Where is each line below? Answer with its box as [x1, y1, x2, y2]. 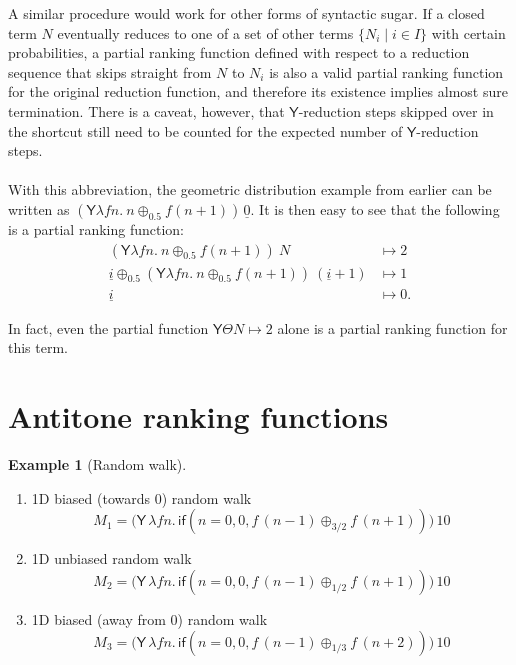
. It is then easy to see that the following [250, 198, 500, 219]
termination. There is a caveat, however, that [8, 100, 285, 121]
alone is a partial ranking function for [277, 317, 508, 338]
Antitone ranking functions [8, 396, 389, 437]
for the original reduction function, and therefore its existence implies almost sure [8, 81, 508, 102]
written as [8, 198, 70, 219]
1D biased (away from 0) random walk [31, 608, 268, 629]
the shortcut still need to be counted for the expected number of [8, 120, 403, 141]
